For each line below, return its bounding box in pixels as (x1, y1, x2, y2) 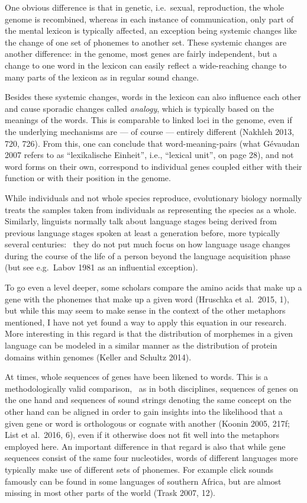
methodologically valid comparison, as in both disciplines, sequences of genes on (5, 382, 299, 394)
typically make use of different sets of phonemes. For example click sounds (5, 463, 274, 475)
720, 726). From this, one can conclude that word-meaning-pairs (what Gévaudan (5, 137, 300, 149)
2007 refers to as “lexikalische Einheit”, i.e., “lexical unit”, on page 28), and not (5, 149, 294, 161)
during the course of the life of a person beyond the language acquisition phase (5, 249, 290, 262)
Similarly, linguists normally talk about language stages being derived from (5, 215, 277, 227)
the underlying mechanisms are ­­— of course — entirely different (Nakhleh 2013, (5, 125, 295, 137)
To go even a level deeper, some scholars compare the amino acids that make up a (5, 281, 302, 294)
